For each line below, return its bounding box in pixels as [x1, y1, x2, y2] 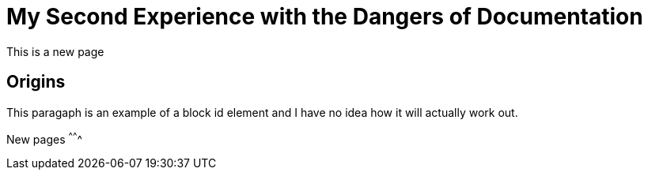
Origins [6, 72, 66, 92]
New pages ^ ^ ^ [6, 129, 83, 146]
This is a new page [6, 44, 104, 58]
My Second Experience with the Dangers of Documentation [6, 3, 643, 30]
